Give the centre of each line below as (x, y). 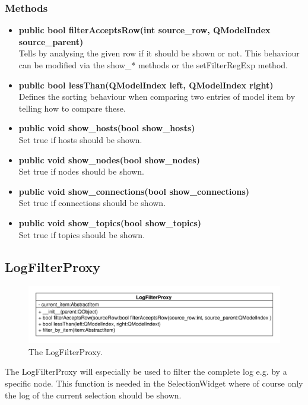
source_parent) (51, 41)
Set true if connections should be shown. (92, 203)
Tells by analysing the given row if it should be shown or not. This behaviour (159, 53)
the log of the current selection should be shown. (93, 395)
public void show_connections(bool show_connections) (134, 191)
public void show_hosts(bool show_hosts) (107, 128)
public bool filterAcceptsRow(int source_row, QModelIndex (145, 30)
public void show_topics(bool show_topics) (110, 222)
